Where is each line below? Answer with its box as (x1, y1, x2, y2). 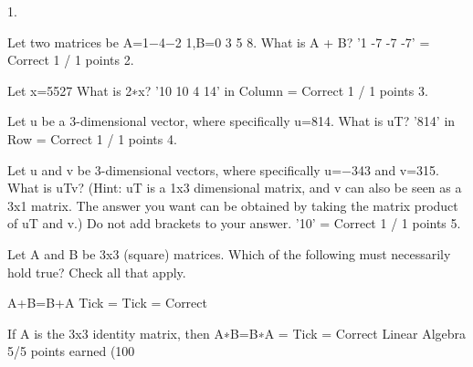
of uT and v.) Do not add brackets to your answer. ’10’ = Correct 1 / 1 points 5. (7, 214, 461, 233)
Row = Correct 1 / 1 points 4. (7, 129, 177, 148)
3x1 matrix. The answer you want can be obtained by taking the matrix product (7, 195, 458, 215)
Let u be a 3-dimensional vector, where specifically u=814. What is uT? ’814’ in (7, 111, 456, 131)
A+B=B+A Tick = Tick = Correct (7, 293, 207, 312)
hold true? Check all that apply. (7, 262, 186, 281)
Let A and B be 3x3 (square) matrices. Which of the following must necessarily (7, 244, 451, 263)
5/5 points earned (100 (7, 341, 135, 361)
